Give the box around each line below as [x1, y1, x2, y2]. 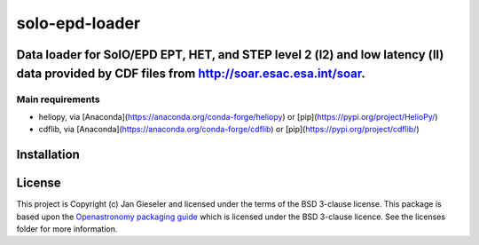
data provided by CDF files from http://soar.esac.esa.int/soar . [16, 66, 365, 81]
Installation [16, 147, 80, 162]
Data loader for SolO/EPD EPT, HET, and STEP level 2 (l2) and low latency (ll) [16, 47, 444, 62]
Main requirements [16, 93, 101, 106]
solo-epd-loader [16, 13, 141, 33]
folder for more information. [16, 224, 118, 234]
